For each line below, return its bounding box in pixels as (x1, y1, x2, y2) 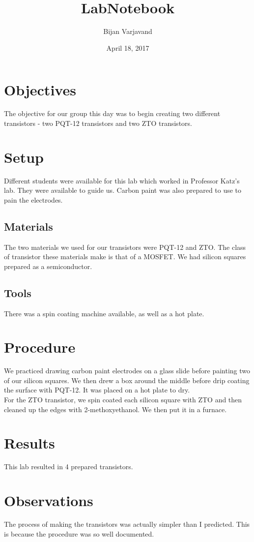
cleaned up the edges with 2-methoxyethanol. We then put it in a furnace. (4, 404, 227, 414)
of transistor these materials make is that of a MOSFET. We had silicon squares (4, 251, 246, 262)
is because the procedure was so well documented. (4, 528, 154, 539)
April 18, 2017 (106, 42, 149, 53)
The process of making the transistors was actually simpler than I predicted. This (4, 519, 250, 529)
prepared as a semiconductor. (4, 261, 92, 271)
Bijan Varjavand (103, 26, 152, 36)
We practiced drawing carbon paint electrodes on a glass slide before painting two (4, 365, 251, 376)
